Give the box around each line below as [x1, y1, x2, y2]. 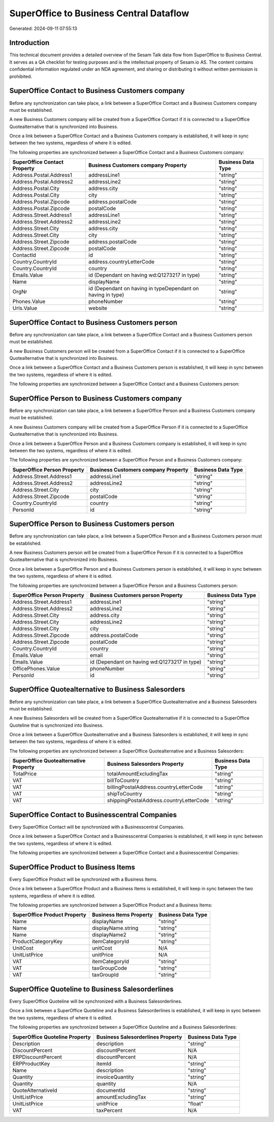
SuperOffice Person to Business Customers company [9, 394, 182, 402]
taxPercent [96, 1107, 123, 1114]
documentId [96, 1086, 125, 1094]
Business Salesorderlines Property [96, 1033, 182, 1040]
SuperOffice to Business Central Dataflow [9, 8, 189, 19]
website [88, 305, 108, 312]
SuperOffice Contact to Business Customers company [9, 86, 185, 95]
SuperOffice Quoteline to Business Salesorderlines [9, 985, 174, 993]
